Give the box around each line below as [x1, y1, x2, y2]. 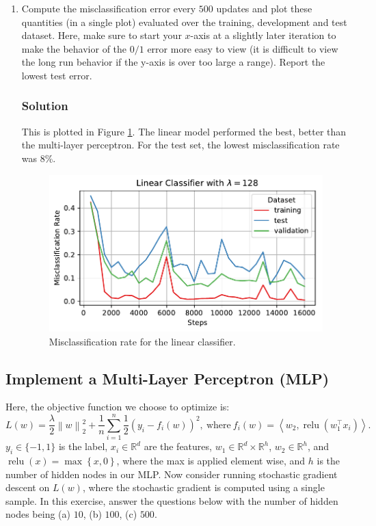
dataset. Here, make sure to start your [21, 28, 182, 42]
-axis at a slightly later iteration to [190, 28, 336, 42]
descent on [5, 480, 50, 495]
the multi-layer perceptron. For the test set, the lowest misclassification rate [21, 137, 340, 152]
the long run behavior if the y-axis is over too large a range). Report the [21, 55, 325, 69]
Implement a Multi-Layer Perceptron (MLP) [5, 367, 330, 389]
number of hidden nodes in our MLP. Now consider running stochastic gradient [5, 466, 338, 481]
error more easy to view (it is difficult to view [147, 41, 338, 55]
